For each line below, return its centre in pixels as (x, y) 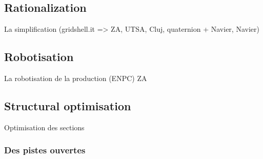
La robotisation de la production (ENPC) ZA (76, 78)
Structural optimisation (68, 105)
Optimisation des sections (44, 127)
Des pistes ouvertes (45, 150)
